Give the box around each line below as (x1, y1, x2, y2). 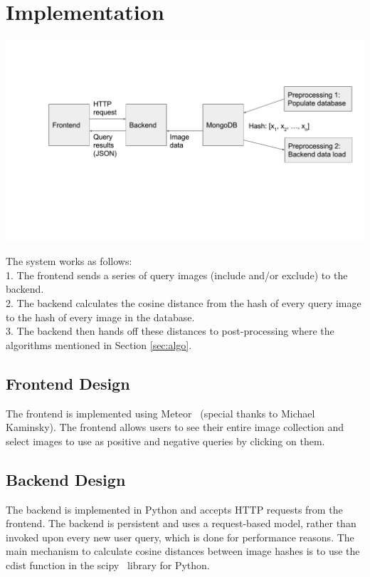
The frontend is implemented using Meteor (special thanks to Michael (6, 405, 315, 420)
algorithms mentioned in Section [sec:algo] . (6, 337, 192, 352)
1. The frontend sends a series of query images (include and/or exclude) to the (6, 267, 348, 282)
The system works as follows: (6, 254, 132, 269)
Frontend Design (6, 372, 130, 394)
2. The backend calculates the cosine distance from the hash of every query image (6, 296, 361, 310)
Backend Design (6, 468, 126, 490)
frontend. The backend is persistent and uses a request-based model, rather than (6, 516, 356, 531)
